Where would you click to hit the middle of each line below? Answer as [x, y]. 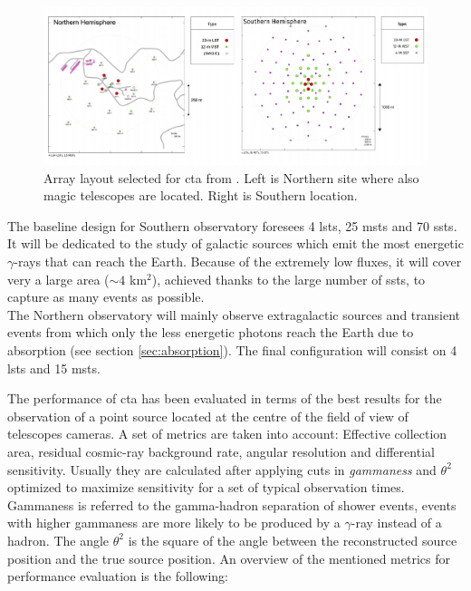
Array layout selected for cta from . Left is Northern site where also [231, 177]
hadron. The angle [58, 540]
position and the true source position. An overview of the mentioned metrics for [229, 558]
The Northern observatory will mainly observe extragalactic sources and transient [234, 314]
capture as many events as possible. [106, 297]
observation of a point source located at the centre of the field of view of [208, 416]
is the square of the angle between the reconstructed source [293, 540]
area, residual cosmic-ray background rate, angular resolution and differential [221, 451]
